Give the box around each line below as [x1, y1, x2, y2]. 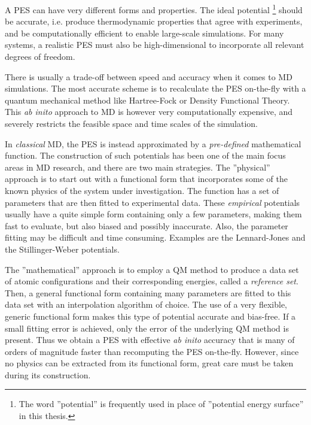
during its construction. [5, 368, 91, 381]
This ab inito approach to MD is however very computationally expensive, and [5, 105, 293, 118]
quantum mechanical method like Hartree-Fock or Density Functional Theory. [5, 93, 290, 106]
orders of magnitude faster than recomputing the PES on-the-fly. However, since [5, 345, 299, 357]
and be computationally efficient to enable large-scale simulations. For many [5, 26, 284, 39]
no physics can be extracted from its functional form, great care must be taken [5, 357, 294, 369]
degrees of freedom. [5, 50, 75, 63]
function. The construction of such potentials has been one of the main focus [5, 149, 286, 162]
